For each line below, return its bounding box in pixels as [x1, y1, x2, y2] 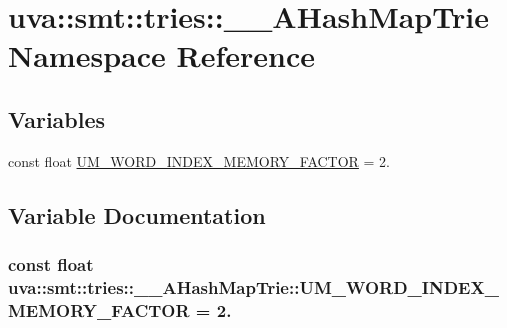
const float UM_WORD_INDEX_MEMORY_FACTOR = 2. [8, 150, 391, 171]
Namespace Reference [8, 35, 315, 76]
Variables [8, 103, 106, 134]
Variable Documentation [8, 199, 266, 230]
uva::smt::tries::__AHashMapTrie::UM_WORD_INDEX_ [8, 274, 499, 299]
